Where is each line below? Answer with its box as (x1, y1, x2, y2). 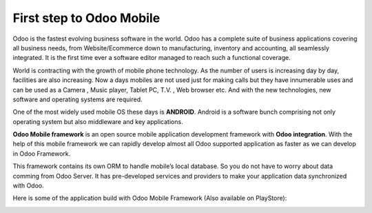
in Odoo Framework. (12, 149, 71, 158)
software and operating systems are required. (12, 95, 143, 103)
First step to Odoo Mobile (12, 10, 161, 26)
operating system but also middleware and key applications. (12, 117, 183, 125)
